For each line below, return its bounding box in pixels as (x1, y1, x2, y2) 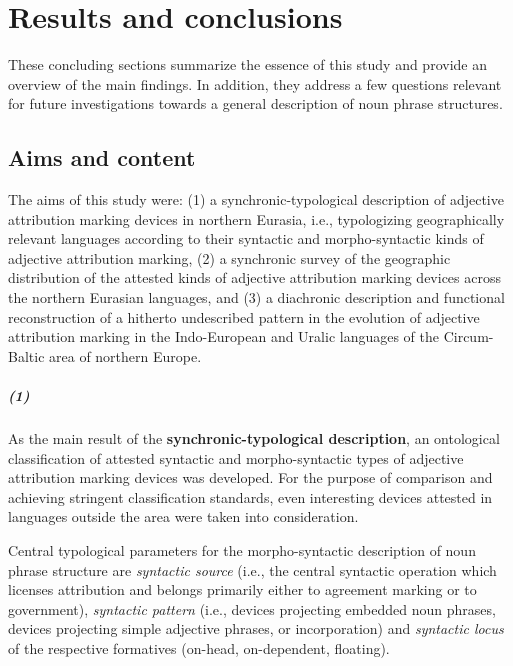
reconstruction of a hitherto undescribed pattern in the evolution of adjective (8, 306, 480, 327)
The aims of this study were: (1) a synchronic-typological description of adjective (8, 189, 504, 210)
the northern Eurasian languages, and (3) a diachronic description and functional (8, 287, 505, 308)
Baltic (8, 345, 45, 366)
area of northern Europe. (49, 345, 202, 366)
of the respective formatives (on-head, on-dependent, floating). (8, 637, 390, 658)
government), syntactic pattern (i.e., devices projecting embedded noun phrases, (8, 598, 496, 619)
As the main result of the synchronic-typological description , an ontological (8, 428, 500, 449)
